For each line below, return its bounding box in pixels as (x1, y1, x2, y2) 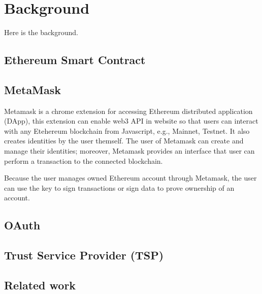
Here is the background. (4, 27, 78, 38)
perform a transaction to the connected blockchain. (4, 155, 163, 166)
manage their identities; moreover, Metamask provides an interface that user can (4, 145, 255, 156)
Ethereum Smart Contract (4, 52, 146, 68)
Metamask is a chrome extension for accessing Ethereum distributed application (4, 105, 253, 116)
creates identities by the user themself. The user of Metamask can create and (4, 135, 244, 146)
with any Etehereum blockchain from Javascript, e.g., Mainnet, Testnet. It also (4, 125, 250, 136)
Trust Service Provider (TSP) (4, 247, 164, 263)
